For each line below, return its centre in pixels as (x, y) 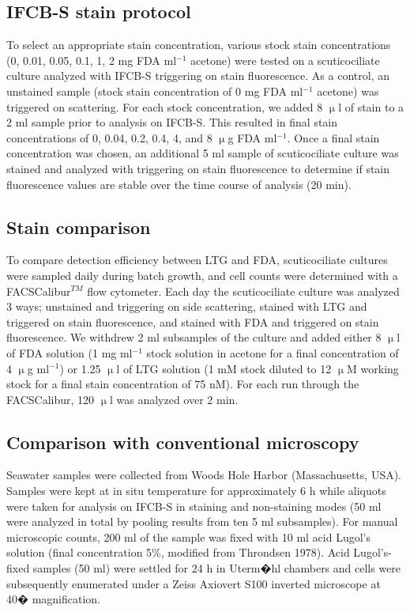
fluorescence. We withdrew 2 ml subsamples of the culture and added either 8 (194, 337)
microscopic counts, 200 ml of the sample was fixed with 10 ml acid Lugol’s (189, 536)
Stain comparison (79, 227)
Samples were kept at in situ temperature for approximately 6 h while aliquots (196, 491)
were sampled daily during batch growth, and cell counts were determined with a (202, 275)
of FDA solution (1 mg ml (70, 352)
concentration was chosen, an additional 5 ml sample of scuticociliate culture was (203, 153)
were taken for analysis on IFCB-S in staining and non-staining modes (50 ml (194, 506)
